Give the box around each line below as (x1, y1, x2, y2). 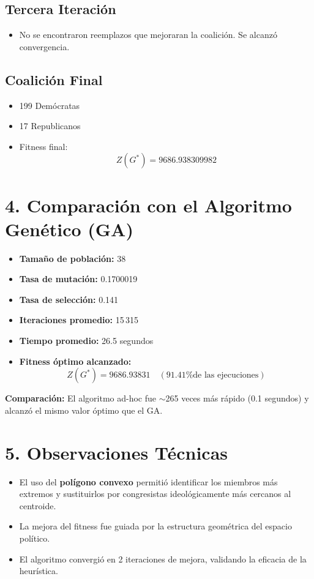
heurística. (19, 564, 58, 577)
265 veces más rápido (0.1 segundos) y (165, 392, 309, 405)
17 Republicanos (19, 119, 81, 132)
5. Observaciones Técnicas (5, 439, 228, 465)
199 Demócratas (19, 99, 80, 111)
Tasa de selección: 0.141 (19, 293, 119, 305)
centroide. (19, 499, 56, 512)
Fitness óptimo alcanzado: (19, 354, 132, 367)
